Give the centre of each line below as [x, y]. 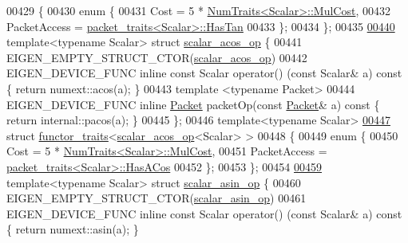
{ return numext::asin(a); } [73, 229]
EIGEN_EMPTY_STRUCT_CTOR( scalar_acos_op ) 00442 [157, 57]
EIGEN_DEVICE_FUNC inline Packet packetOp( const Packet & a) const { [193, 104]
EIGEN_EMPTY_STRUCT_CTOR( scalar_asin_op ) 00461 [156, 198]
